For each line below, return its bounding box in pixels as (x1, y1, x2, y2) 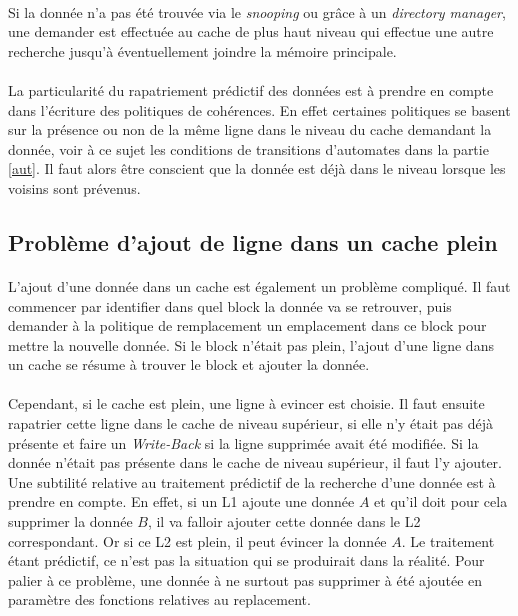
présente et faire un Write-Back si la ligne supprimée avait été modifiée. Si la (8, 432, 479, 453)
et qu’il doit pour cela (374, 491, 508, 512)
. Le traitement (401, 530, 495, 551)
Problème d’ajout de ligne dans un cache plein (8, 226, 498, 257)
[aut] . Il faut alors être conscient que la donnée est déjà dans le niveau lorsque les (8, 158, 506, 179)
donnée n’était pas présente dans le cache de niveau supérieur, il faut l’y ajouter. (8, 452, 502, 473)
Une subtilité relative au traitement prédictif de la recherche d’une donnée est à (8, 471, 496, 492)
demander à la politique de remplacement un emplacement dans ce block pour (8, 315, 487, 336)
